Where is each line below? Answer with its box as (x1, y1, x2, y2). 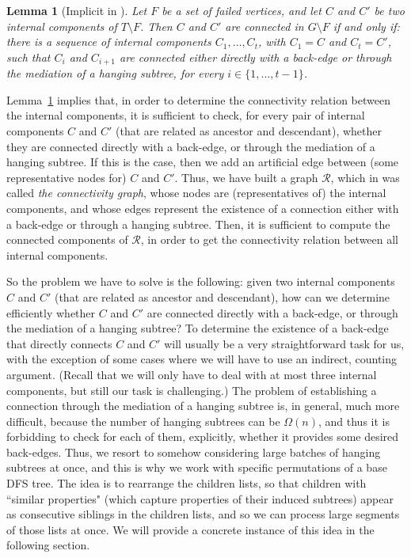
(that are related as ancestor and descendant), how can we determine (54, 288, 390, 305)
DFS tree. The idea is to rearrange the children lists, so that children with (6, 475, 367, 492)
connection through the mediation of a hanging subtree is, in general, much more (6, 397, 400, 414)
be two (374, 2, 405, 18)
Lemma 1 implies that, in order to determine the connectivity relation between (6, 91, 390, 108)
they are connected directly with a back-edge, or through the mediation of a (6, 138, 375, 154)
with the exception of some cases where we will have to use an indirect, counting (6, 351, 398, 367)
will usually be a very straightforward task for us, (164, 335, 405, 351)
